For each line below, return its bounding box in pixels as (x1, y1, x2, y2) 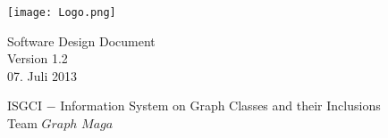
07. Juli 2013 (7, 66, 77, 85)
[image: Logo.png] (7, 6, 116, 19)
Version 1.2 (7, 49, 68, 68)
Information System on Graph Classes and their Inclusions (60, 96, 381, 115)
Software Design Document (7, 31, 156, 50)
